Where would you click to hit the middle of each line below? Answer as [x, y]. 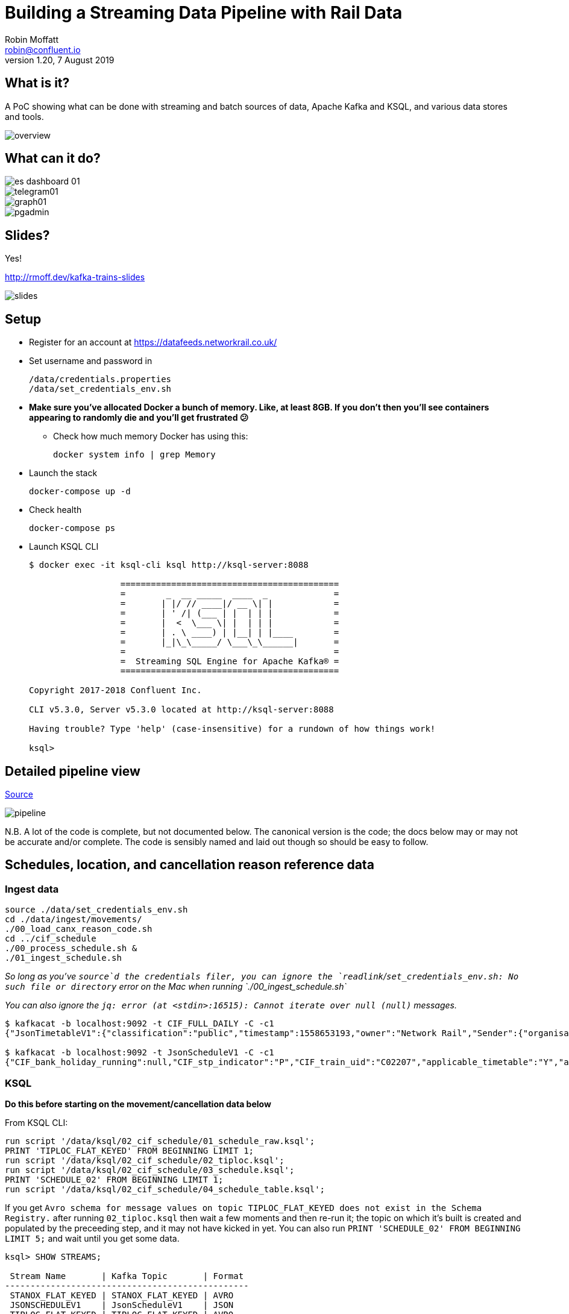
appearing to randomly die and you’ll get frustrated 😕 [139, 418]
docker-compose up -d [80, 492]
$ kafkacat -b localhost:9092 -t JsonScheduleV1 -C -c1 [140, 1053]
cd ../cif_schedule [51, 939]
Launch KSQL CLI [64, 547]
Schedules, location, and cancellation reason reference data [190, 865]
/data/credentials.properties [100, 379]
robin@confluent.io [43, 49]
